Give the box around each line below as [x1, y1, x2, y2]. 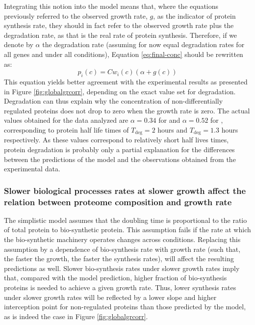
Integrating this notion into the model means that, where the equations [4, 1, 219, 11]
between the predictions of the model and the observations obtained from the [4, 154, 236, 164]
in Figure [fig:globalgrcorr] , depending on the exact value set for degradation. [4, 86, 236, 96]
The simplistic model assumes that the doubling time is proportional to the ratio [4, 215, 247, 225]
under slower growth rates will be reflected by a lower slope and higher [4, 292, 217, 302]
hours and [157, 124, 188, 135]
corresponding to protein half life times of [4, 124, 129, 135]
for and [158, 115, 180, 125]
